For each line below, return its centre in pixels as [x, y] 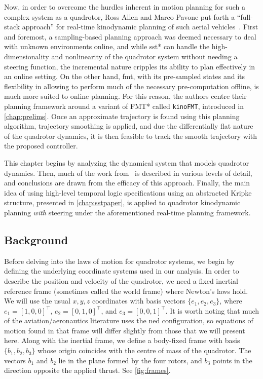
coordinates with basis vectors [139, 301]
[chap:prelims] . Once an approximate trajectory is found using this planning [122, 116]
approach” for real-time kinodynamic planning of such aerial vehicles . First [140, 27]
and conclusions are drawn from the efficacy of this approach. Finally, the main [127, 183]
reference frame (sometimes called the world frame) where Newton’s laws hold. [126, 291]
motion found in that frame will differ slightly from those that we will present [125, 330]
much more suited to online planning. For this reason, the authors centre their [125, 96]
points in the [232, 360]
